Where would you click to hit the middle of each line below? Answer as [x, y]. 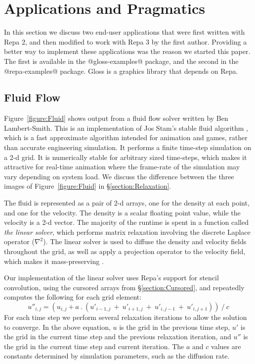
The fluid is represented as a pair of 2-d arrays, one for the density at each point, [127, 203]
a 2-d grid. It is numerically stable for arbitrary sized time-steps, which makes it [126, 157]
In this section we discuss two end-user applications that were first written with [125, 32]
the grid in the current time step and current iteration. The [94, 346]
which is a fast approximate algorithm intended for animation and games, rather [126, 137]
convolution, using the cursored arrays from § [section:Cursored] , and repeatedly [124, 287]
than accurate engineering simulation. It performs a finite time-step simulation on [128, 147]
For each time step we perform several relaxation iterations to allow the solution [126, 317]
